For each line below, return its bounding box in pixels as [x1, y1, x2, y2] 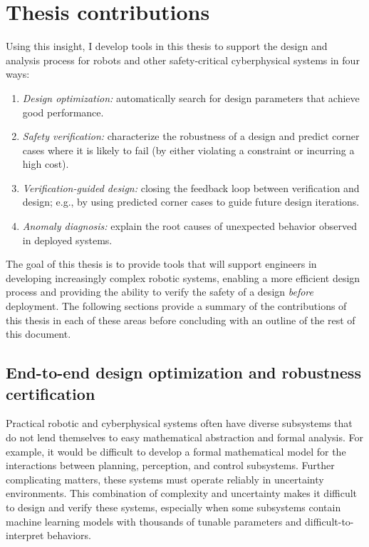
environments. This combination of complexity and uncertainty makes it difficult [6, 486, 358, 501]
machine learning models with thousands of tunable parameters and [6, 513, 302, 528]
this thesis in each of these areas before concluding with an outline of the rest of [6, 312, 355, 327]
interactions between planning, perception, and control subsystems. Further [6, 458, 335, 473]
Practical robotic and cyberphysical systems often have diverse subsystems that [6, 416, 353, 431]
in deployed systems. [22, 232, 113, 247]
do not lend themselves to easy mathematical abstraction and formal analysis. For [6, 430, 364, 444]
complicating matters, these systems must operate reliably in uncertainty [6, 471, 324, 486]
